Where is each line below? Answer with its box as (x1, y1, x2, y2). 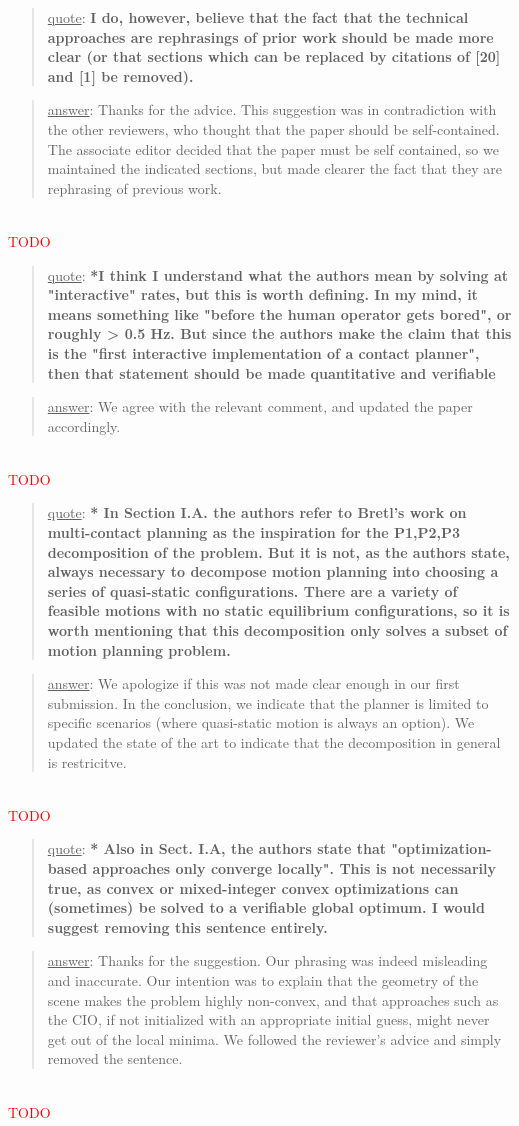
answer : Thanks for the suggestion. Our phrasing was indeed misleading (47, 950, 488, 971)
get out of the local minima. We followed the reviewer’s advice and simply (47, 1028, 502, 1049)
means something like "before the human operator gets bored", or (47, 303, 512, 324)
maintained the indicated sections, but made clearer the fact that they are (47, 158, 502, 179)
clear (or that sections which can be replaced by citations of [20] (47, 46, 501, 67)
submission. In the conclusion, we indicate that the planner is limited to (47, 692, 489, 713)
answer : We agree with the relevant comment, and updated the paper (47, 396, 473, 417)
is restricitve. (47, 751, 127, 772)
